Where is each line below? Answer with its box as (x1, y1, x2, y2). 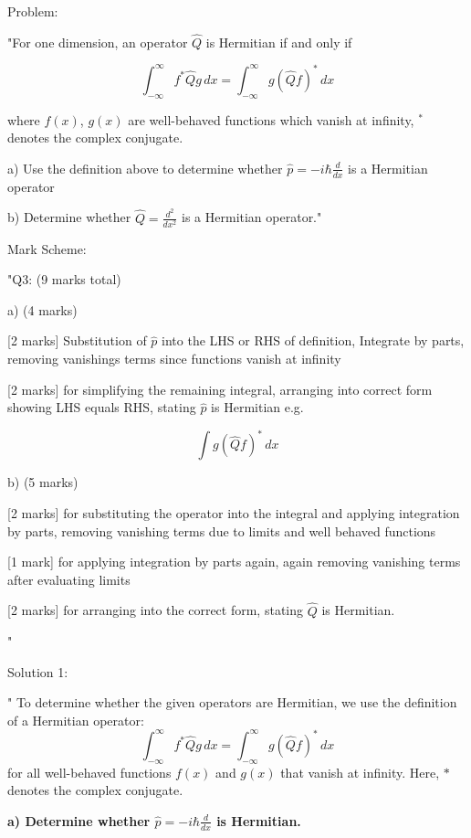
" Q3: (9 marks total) (7, 270, 121, 289)
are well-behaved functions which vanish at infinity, (128, 110, 414, 129)
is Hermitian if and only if (205, 32, 352, 51)
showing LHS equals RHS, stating (7, 398, 196, 417)
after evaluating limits (7, 569, 131, 589)
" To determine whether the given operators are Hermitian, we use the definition (7, 693, 457, 712)
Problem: (7, 2, 58, 20)
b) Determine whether (7, 207, 131, 227)
